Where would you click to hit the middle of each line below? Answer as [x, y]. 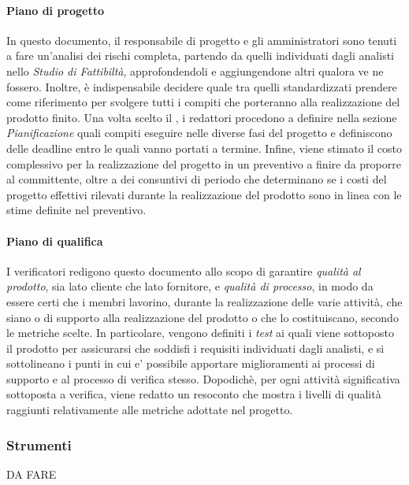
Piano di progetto [56, 10]
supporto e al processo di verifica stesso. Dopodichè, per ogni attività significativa [203, 378]
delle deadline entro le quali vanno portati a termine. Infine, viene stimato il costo [204, 148]
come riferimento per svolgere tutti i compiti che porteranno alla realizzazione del [203, 102]
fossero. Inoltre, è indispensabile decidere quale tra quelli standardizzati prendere [202, 86]
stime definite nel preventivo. [76, 210]
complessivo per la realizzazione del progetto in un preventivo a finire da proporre [204, 163]
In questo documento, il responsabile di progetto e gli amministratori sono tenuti [202, 40]
